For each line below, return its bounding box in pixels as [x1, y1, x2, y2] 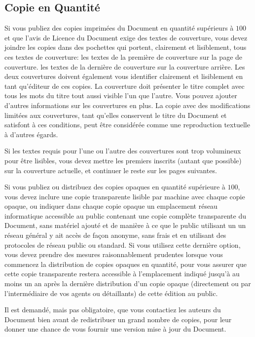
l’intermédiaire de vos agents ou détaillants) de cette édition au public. [4, 288, 218, 298]
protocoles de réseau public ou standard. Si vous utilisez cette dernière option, [4, 239, 241, 250]
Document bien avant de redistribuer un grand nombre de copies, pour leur [4, 314, 232, 324]
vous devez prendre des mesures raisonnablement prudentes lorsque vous [4, 249, 223, 260]
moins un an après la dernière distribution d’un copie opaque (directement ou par [4, 278, 251, 289]
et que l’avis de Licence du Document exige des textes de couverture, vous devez [4, 32, 248, 42]
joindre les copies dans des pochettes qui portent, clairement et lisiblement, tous [4, 42, 247, 52]
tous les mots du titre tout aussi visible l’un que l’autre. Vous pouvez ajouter [4, 90, 237, 101]
